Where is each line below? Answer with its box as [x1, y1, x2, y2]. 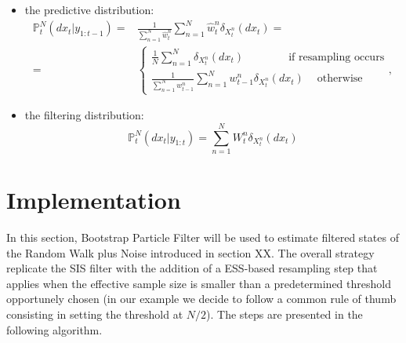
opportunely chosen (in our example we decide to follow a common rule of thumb [6, 290, 397, 307]
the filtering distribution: [24, 107, 144, 123]
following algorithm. [6, 321, 103, 338]
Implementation [6, 184, 181, 216]
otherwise [317, 73, 363, 85]
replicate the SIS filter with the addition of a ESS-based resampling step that [6, 260, 378, 276]
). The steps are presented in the [206, 305, 363, 322]
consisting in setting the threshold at [6, 305, 183, 322]
